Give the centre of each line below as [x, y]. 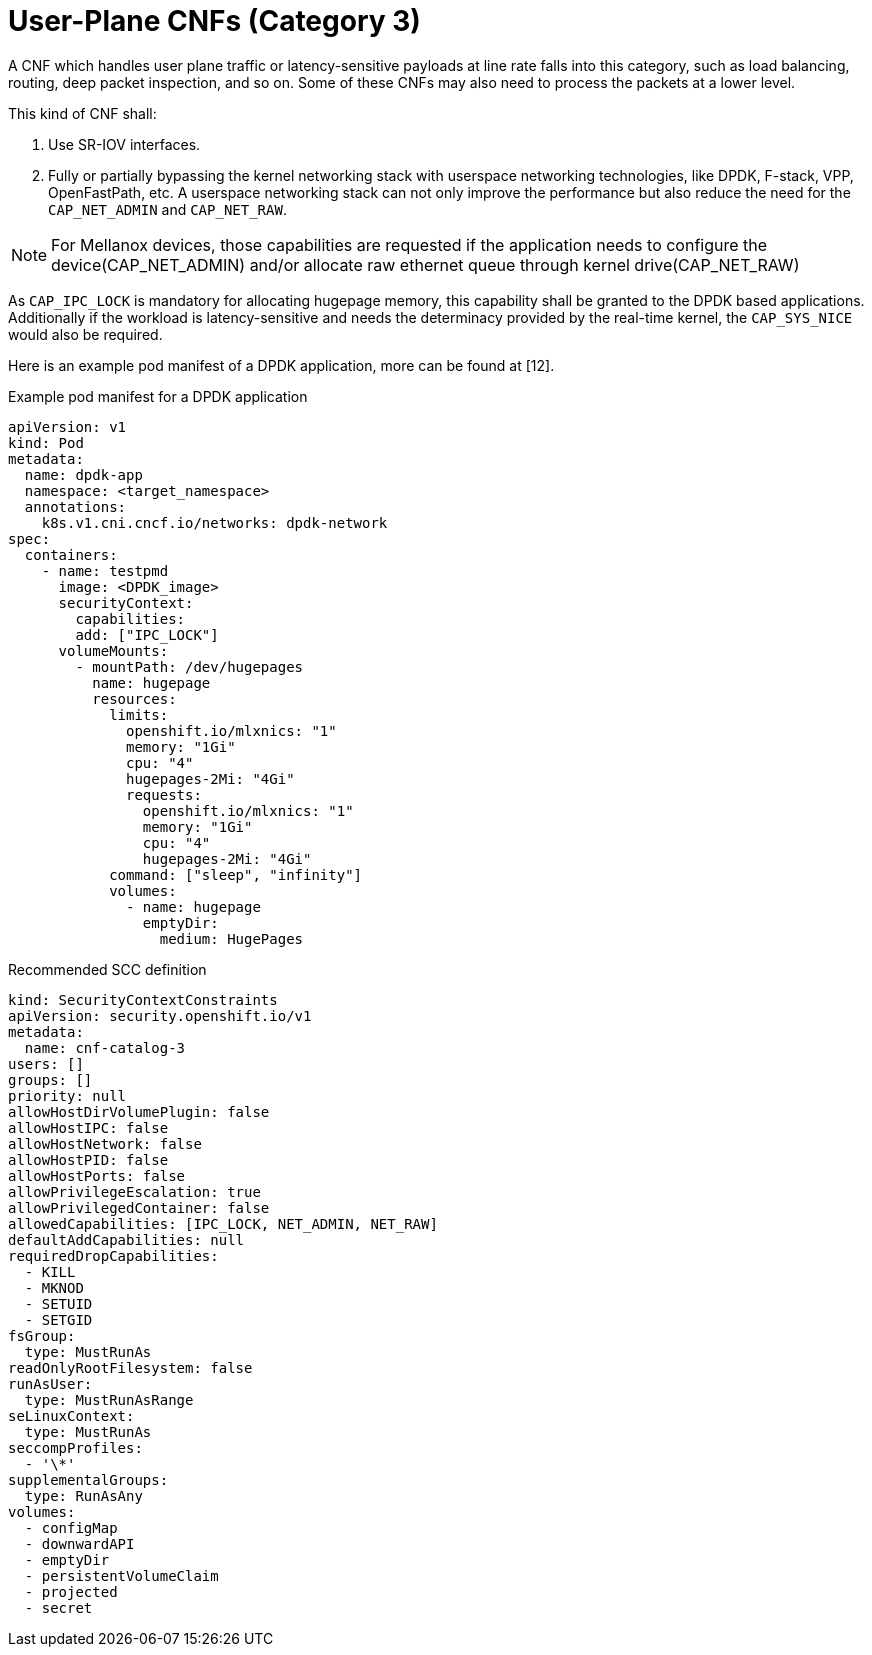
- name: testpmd [105, 570]
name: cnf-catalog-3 [105, 1047]
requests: [164, 794]
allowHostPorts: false [97, 1175]
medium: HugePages [231, 938]
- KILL [50, 1271]
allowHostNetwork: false [105, 1143]
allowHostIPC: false [88, 1127]
